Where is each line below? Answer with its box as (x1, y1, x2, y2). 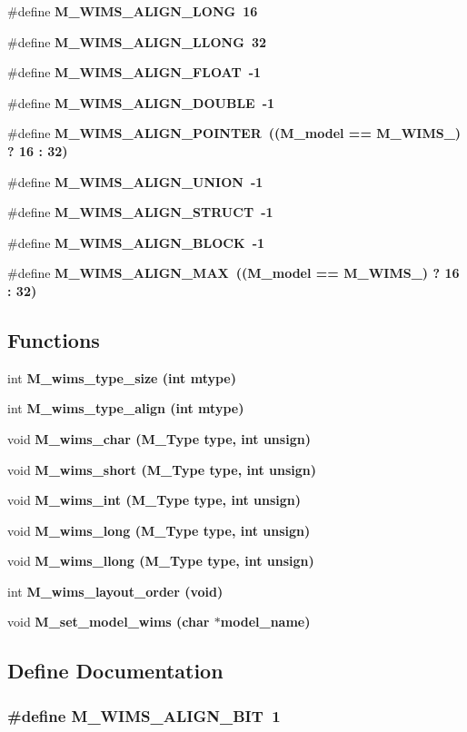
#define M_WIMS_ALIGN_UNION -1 (7, 172, 263, 191)
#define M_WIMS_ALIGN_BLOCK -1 (7, 232, 265, 252)
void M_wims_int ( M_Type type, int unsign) (7, 490, 301, 509)
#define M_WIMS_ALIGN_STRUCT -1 (7, 203, 273, 222)
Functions (7, 325, 100, 353)
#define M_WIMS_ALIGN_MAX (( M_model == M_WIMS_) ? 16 (7, 263, 460, 282)
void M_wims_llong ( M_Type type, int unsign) (7, 551, 314, 570)
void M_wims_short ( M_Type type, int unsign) (7, 460, 317, 479)
